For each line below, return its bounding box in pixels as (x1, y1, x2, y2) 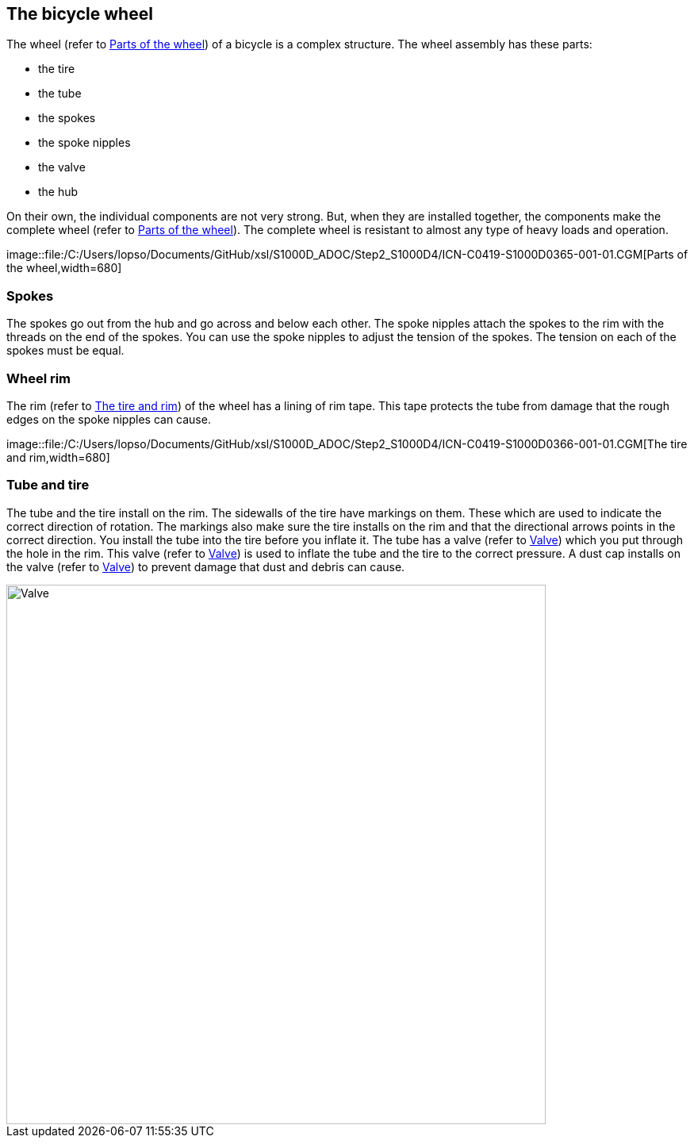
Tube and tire (6, 477, 90, 493)
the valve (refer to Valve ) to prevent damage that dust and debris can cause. (6, 559, 405, 574)
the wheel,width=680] (6, 261, 122, 275)
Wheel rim (6, 370, 71, 386)
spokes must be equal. (6, 344, 125, 358)
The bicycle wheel (6, 4, 153, 24)
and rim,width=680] (6, 450, 110, 464)
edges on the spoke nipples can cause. (6, 412, 211, 426)
